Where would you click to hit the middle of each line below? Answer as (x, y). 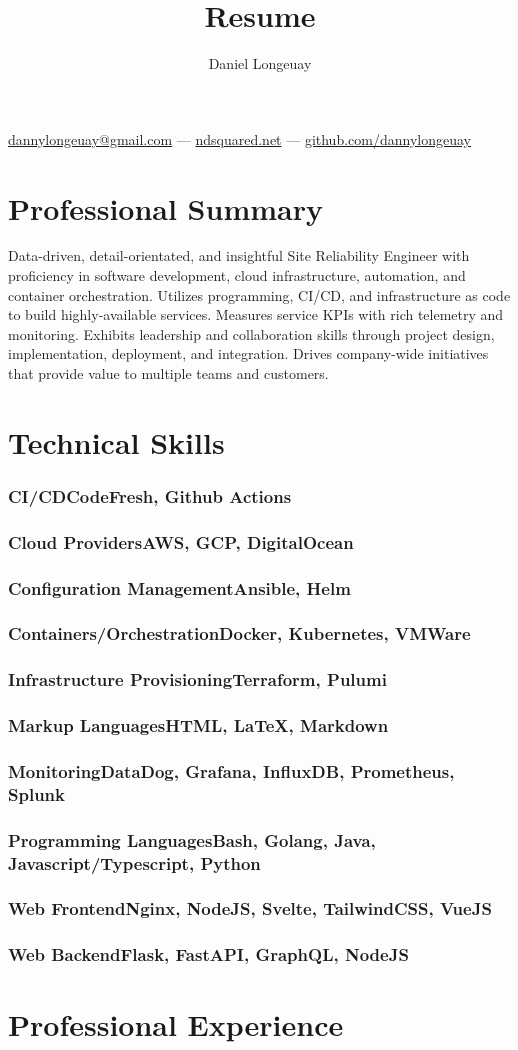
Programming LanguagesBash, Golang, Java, (192, 839)
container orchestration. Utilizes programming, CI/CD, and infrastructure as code (259, 294)
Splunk (36, 793)
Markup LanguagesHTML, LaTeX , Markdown (198, 725)
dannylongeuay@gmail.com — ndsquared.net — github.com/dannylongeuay (239, 138)
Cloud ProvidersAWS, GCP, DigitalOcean (181, 541)
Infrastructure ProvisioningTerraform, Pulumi (197, 679)
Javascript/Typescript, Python (134, 862)
